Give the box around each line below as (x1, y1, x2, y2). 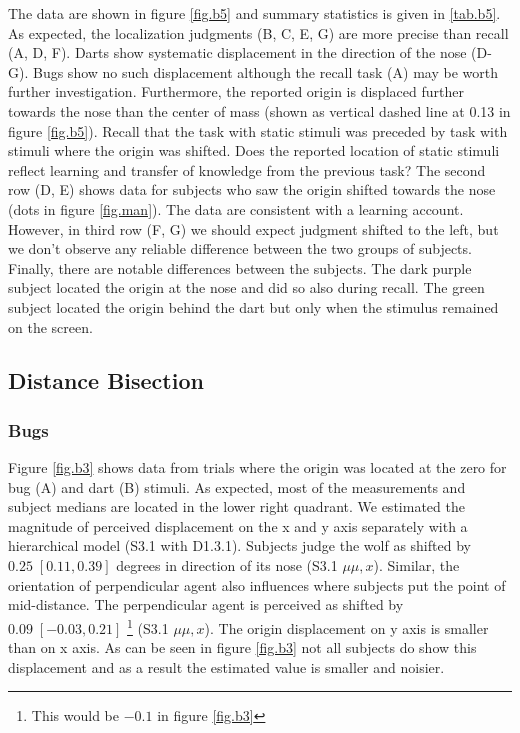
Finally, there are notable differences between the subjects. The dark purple (8, 257, 472, 278)
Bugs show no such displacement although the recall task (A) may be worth (32, 61, 498, 82)
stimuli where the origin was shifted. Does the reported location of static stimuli (8, 140, 500, 161)
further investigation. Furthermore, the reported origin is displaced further (8, 81, 464, 102)
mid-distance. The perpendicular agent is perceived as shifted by (8, 594, 404, 615)
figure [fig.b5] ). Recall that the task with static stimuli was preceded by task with (8, 120, 508, 141)
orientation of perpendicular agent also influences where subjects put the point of (8, 574, 506, 595)
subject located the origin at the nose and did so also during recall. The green (8, 277, 485, 298)
